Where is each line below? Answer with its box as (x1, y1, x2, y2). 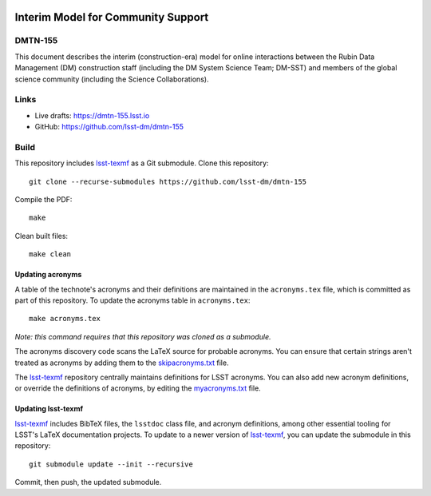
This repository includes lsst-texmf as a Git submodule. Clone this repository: (14, 158, 269, 168)
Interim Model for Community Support (14, 10, 209, 24)
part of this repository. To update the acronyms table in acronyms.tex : (14, 296, 251, 305)
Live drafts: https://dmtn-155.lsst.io (34, 110, 150, 120)
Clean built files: (14, 231, 68, 240)
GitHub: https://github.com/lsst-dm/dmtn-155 (34, 122, 184, 132)
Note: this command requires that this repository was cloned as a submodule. (14, 331, 271, 341)
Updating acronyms (14, 270, 82, 280)
